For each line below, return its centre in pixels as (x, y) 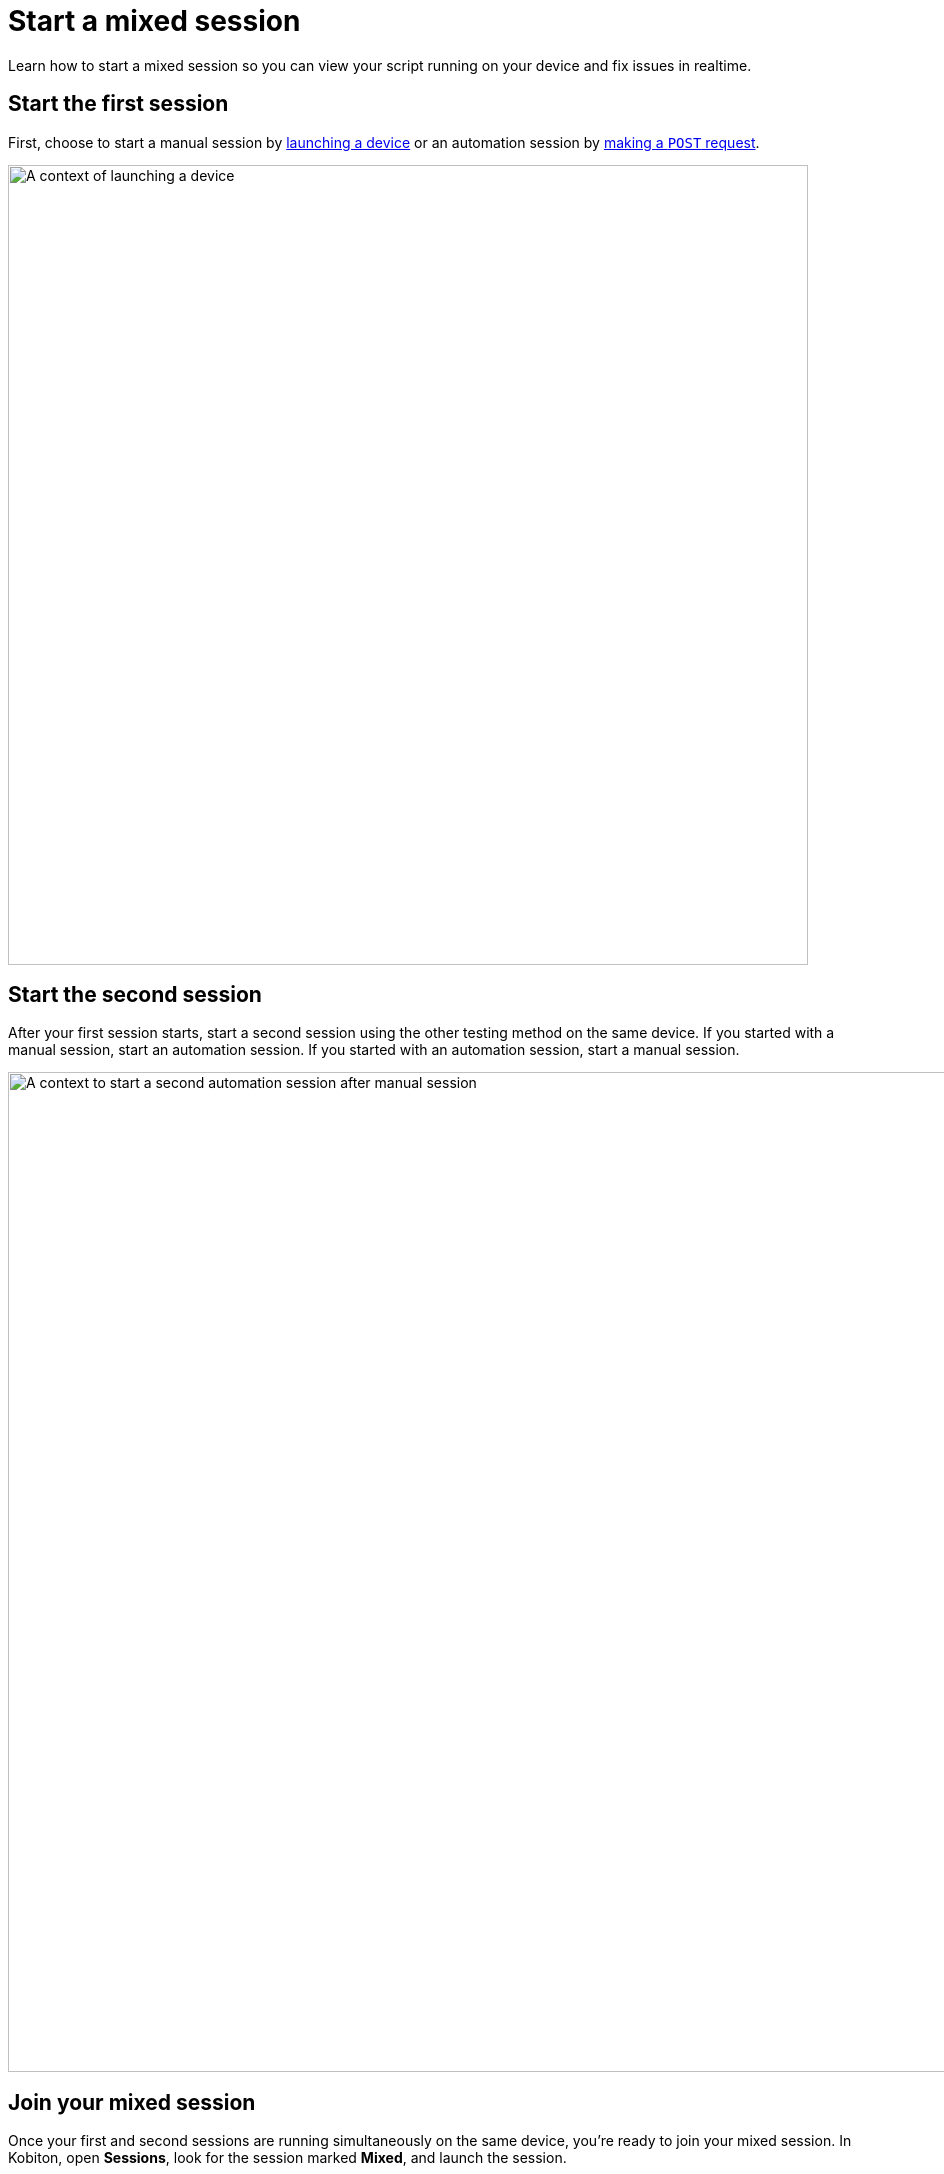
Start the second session (135, 995)
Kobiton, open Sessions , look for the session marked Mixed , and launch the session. (287, 2158)
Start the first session (118, 104)
